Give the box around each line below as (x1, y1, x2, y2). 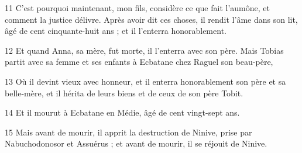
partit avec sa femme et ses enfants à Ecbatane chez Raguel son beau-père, (5, 55, 273, 68)
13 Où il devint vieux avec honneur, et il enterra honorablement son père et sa (5, 75, 286, 87)
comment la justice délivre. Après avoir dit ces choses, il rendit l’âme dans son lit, (5, 13, 298, 25)
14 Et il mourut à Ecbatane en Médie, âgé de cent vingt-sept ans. (5, 106, 240, 119)
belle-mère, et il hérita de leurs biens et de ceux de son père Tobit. (5, 86, 243, 99)
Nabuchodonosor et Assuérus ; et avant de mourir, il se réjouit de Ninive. (5, 137, 267, 149)
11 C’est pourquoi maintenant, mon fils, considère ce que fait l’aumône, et (5, 2, 270, 13)
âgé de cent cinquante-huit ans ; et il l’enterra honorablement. (5, 25, 227, 37)
